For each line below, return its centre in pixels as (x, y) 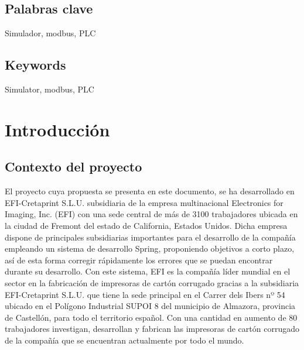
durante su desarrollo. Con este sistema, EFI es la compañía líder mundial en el (148, 271)
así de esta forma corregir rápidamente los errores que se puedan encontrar (139, 260)
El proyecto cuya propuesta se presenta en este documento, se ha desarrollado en (150, 191)
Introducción (57, 129)
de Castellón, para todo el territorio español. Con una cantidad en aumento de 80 (151, 317)
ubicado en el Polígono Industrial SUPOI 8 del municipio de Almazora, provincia (150, 306)
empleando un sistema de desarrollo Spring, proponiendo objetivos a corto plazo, (150, 248)
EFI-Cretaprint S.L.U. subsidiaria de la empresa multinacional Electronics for (144, 202)
